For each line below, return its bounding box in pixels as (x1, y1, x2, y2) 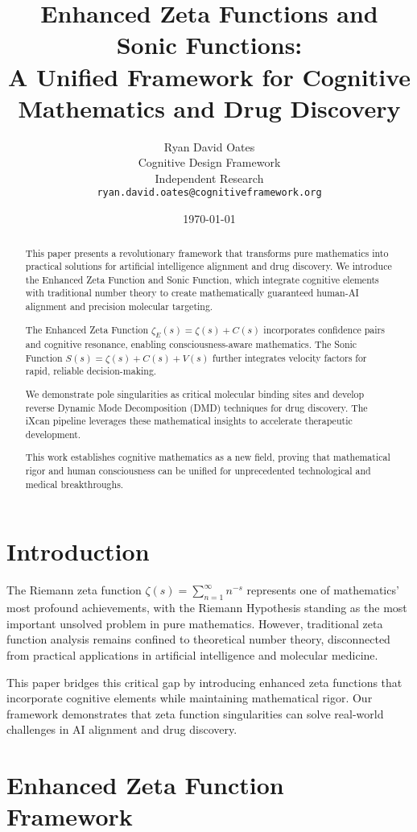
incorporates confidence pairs (263, 322, 385, 336)
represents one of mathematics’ (246, 582, 399, 598)
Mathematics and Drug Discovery (18, 91, 401, 124)
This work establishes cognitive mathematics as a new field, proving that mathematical (25, 450, 390, 464)
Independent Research (155, 169, 264, 186)
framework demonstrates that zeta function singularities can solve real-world (6, 705, 384, 722)
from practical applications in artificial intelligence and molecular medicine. (6, 646, 378, 663)
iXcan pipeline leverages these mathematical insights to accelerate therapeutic (25, 414, 353, 428)
